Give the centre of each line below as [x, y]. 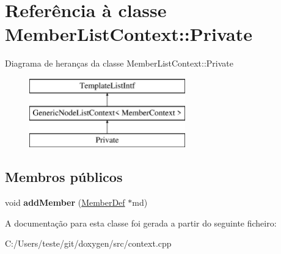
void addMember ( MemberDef [65, 202]
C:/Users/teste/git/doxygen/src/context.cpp [88, 243]
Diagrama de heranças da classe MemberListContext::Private [119, 63]
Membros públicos [64, 177]
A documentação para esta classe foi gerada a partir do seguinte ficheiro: [141, 223]
